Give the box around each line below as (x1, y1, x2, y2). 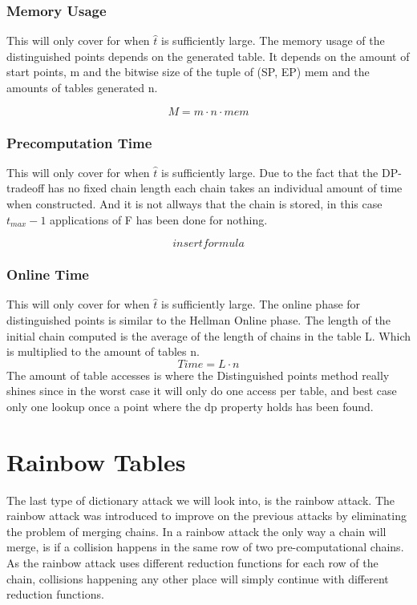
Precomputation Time (6, 132, 152, 152)
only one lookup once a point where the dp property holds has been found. (6, 397, 374, 414)
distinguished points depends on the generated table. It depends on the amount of (6, 47, 410, 64)
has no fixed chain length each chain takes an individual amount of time (47, 179, 403, 196)
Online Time (6, 264, 89, 284)
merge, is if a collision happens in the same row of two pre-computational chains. (6, 538, 404, 555)
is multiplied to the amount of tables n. (6, 343, 200, 360)
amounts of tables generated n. (6, 79, 158, 95)
